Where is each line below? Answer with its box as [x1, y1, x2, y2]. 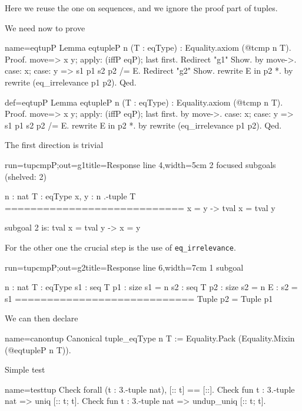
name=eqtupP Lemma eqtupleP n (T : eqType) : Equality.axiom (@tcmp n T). [5, 41, 291, 54]
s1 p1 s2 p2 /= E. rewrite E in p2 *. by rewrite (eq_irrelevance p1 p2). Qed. [5, 119, 282, 131]
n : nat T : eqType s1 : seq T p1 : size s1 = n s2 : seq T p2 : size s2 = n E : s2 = [5, 281, 298, 293]
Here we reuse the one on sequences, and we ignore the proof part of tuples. [5, 2, 278, 14]
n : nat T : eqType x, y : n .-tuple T [5, 190, 136, 202]
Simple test [5, 363, 45, 376]
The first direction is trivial [5, 139, 104, 151]
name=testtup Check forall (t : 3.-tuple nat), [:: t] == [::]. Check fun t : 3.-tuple [5, 383, 295, 395]
